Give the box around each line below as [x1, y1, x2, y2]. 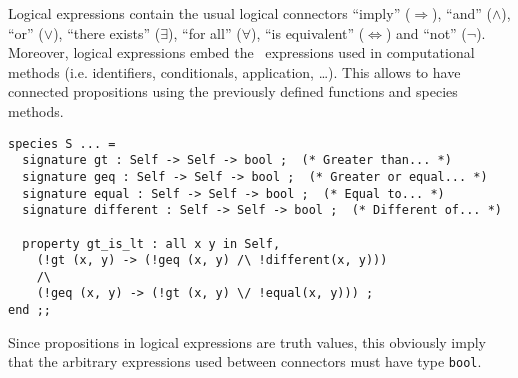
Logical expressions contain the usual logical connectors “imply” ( [8, 3, 411, 23]
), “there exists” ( [53, 22, 161, 43]
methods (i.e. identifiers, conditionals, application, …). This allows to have [8, 61, 461, 82]
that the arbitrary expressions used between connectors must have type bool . [8, 351, 482, 372]
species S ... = [8, 136, 116, 151]
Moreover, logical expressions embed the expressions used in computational [8, 42, 475, 63]
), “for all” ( [168, 22, 242, 43]
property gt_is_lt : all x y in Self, [22, 236, 281, 251]
